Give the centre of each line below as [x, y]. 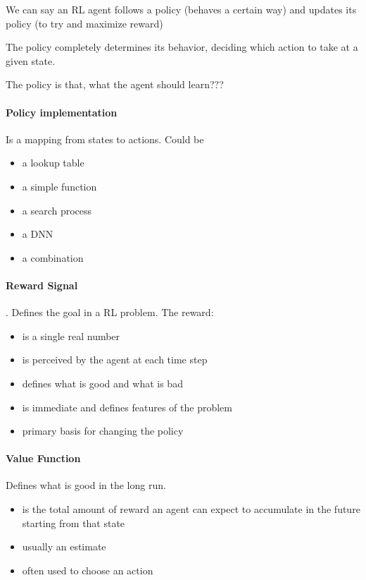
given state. [31, 60]
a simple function [59, 186]
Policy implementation [62, 112]
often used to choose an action [88, 570]
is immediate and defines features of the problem [127, 407]
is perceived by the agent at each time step [115, 360]
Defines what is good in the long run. [86, 485]
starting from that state [74, 522]
